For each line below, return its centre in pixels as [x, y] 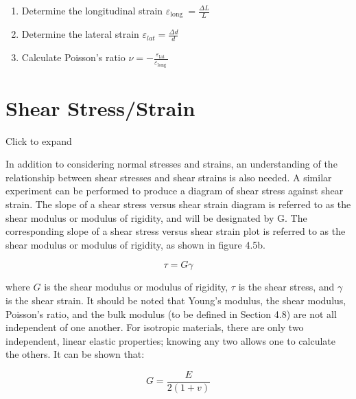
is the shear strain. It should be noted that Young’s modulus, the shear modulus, [176, 300]
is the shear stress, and [286, 287]
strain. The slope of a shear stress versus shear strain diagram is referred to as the [178, 204]
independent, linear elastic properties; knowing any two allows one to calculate [171, 340]
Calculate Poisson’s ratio [73, 57]
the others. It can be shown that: [75, 354]
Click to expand [39, 140]
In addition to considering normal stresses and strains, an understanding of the [171, 164]
